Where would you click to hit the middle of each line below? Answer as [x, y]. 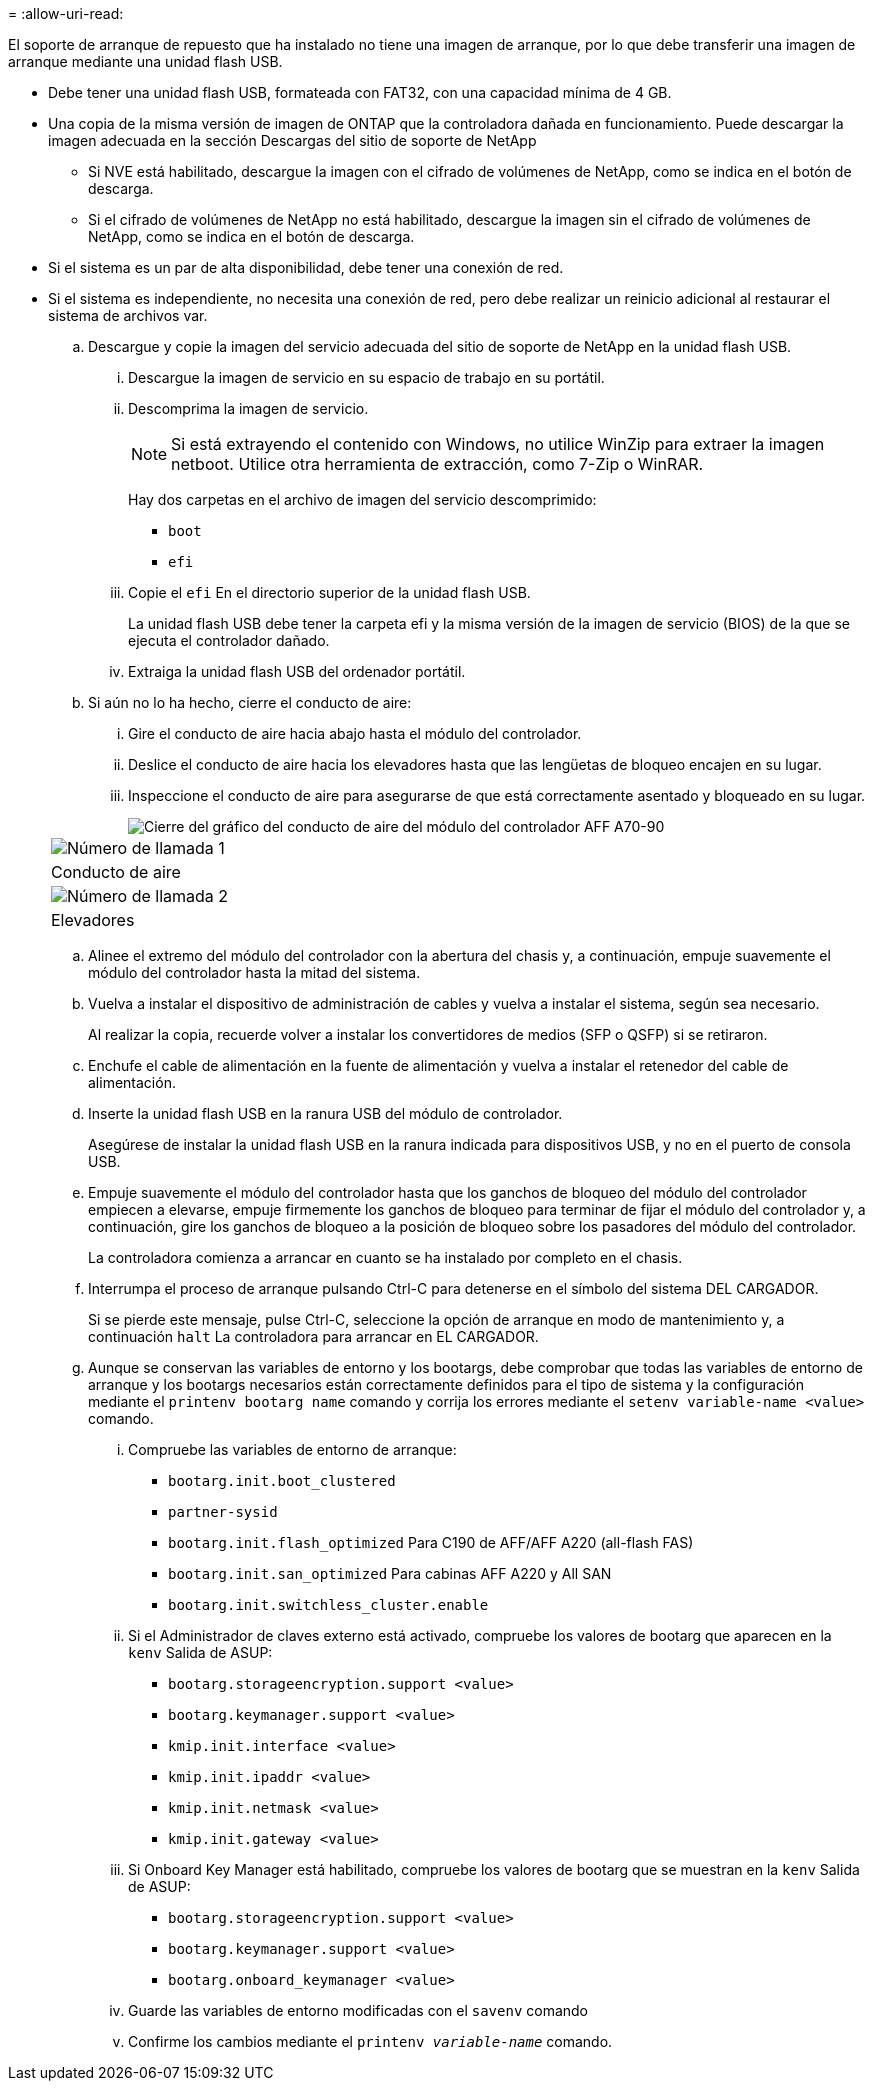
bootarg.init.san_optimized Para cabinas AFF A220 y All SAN [390, 1573]
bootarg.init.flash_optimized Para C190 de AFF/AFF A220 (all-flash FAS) [431, 1542]
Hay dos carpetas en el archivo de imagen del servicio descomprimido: [362, 499]
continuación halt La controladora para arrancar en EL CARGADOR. [313, 1336]
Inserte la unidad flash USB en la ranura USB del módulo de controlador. [325, 1113]
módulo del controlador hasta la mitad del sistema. [254, 972]
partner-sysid [223, 1512]
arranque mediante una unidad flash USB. [145, 61]
